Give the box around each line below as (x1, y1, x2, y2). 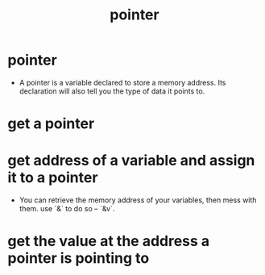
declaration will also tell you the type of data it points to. (19, 86, 205, 96)
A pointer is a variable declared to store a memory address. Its (19, 77, 226, 87)
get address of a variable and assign (7, 152, 255, 170)
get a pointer (7, 115, 95, 133)
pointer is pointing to (7, 249, 150, 268)
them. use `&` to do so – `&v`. (19, 204, 115, 214)
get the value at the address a (7, 232, 210, 251)
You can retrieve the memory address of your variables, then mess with (19, 195, 257, 205)
